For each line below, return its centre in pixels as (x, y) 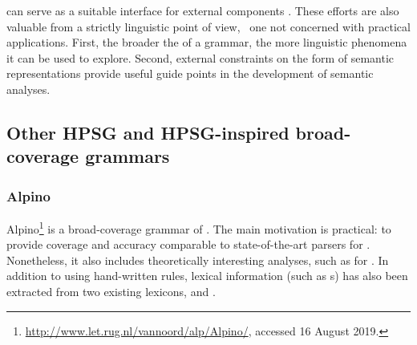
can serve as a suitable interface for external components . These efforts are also (203, 10)
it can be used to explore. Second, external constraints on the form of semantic (200, 57)
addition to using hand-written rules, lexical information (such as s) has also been (207, 276)
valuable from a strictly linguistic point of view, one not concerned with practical (208, 26)
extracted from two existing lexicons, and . (111, 291)
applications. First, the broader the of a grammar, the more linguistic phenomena (207, 42)
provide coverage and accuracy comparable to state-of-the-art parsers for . (188, 244)
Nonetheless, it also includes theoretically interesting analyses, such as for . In (198, 260)
